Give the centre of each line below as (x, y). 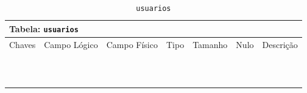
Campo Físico (132, 44)
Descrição (280, 44)
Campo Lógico (71, 44)
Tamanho (210, 44)
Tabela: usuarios (44, 28)
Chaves (23, 44)
